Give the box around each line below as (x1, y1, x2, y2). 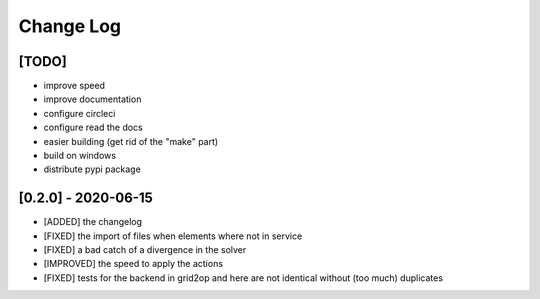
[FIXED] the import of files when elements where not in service (43, 230, 303, 242)
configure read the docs (43, 121, 144, 134)
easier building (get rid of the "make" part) (43, 135, 219, 147)
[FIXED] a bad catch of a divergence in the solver (43, 244, 247, 256)
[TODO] (18, 53, 67, 70)
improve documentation (43, 93, 142, 105)
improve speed (43, 80, 105, 92)
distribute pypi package (43, 163, 142, 175)
